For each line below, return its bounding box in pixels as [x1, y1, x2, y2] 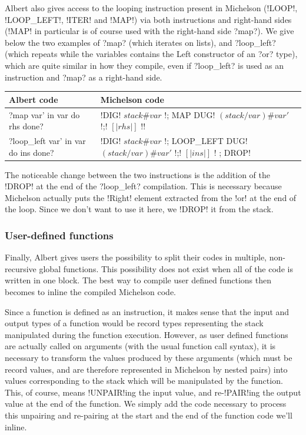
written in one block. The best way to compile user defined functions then [5, 274, 271, 286]
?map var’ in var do [9, 108, 80, 121]
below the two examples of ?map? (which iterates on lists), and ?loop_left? [5, 36, 276, 48]
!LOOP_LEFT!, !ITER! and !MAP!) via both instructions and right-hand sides [5, 13, 292, 25]
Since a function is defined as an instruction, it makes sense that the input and [5, 305, 290, 317]
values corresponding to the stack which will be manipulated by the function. [5, 374, 283, 387]
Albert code [9, 93, 58, 105]
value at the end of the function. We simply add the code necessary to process [5, 397, 287, 410]
